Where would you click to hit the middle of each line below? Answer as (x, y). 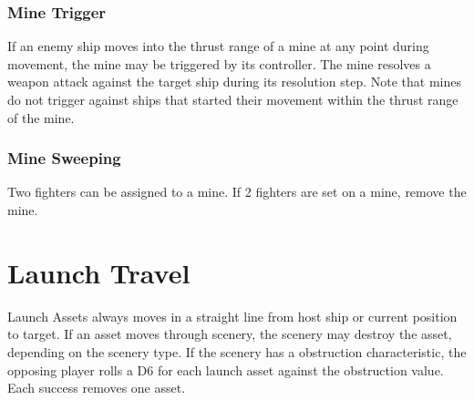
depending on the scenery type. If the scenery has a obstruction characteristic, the (237, 351)
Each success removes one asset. (97, 388)
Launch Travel (99, 272)
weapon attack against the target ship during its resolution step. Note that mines (234, 82)
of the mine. (41, 117)
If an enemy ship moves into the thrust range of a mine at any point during (218, 46)
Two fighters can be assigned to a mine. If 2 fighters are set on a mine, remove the (237, 192)
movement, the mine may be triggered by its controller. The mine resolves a (219, 63)
